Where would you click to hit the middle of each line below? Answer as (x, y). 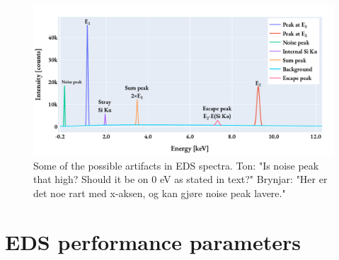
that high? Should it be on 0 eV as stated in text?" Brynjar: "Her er (180, 179)
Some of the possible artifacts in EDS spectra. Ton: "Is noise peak (176, 165)
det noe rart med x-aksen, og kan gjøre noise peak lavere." (160, 193)
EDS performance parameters (153, 241)
